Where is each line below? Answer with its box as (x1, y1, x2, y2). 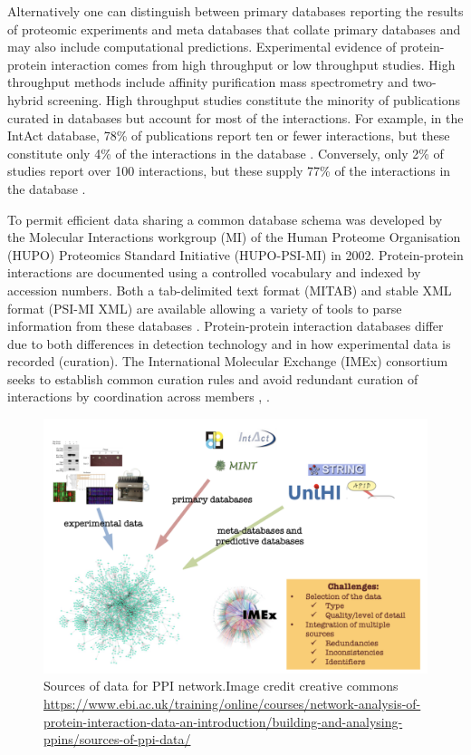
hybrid (7, 90, 43, 109)
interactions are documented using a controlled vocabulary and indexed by (7, 263, 421, 282)
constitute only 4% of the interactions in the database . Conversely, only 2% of (7, 143, 444, 162)
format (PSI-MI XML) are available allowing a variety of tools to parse (7, 298, 402, 317)
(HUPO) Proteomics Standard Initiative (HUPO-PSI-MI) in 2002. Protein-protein (7, 245, 464, 264)
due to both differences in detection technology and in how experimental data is (7, 334, 451, 353)
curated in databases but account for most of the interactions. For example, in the (7, 108, 464, 127)
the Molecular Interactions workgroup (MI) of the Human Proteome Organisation (7, 227, 461, 247)
